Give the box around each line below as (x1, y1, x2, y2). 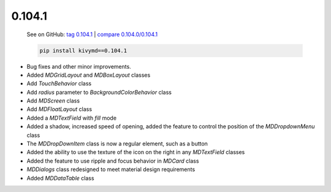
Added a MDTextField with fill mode (26, 114, 116, 121)
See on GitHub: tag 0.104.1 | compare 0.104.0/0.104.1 (26, 31, 158, 38)
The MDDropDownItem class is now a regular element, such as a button (26, 140, 208, 147)
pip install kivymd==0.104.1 (39, 47, 127, 54)
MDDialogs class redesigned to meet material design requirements (26, 166, 196, 173)
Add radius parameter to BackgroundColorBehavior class (26, 88, 172, 96)
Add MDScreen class (26, 97, 80, 104)
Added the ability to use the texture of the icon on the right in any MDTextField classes (26, 148, 245, 156)
